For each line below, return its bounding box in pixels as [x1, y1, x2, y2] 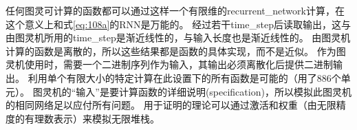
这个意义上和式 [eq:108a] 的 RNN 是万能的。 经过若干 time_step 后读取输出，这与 [6, 17, 351, 31]
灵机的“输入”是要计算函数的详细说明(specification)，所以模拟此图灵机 [42, 84, 351, 98]
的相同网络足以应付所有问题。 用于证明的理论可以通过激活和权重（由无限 [6, 98, 336, 112]
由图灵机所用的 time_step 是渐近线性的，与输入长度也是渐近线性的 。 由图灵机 [6, 30, 351, 45]
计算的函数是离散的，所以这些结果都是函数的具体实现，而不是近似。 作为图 [6, 43, 346, 58]
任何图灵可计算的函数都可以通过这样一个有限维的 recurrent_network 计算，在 [6, 3, 345, 17]
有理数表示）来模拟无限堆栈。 [24, 111, 160, 125]
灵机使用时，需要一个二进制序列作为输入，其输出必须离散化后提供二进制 [6, 57, 333, 72]
